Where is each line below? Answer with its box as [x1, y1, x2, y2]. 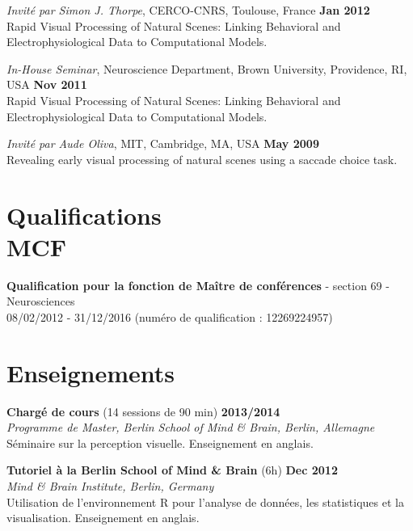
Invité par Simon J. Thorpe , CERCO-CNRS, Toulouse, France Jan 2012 [6, 2, 370, 18]
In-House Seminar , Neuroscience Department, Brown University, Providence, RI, [6, 60, 407, 77]
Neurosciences [6, 293, 75, 310]
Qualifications [6, 198, 162, 231]
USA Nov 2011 [6, 76, 87, 93]
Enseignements [6, 356, 175, 389]
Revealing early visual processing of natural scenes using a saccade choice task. [6, 150, 398, 167]
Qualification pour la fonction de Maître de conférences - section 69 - [6, 276, 390, 293]
